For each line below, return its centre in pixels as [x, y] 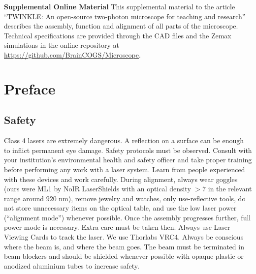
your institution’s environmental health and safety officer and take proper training [128, 160]
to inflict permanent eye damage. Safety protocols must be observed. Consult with [128, 150]
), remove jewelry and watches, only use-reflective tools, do [157, 198]
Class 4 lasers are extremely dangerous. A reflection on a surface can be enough [124, 140]
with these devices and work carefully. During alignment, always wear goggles [121, 179]
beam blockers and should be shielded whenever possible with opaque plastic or [124, 256]
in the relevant [230, 189]
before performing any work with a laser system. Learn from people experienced [125, 169]
